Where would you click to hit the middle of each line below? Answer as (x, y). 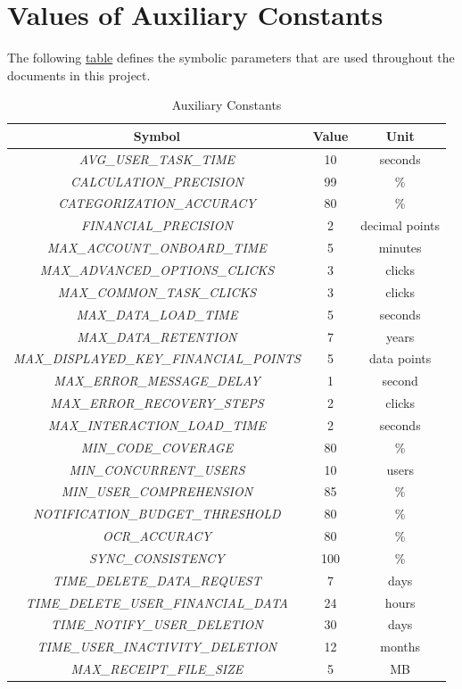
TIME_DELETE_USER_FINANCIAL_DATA (157, 602)
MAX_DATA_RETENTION (157, 336)
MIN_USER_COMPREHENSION (157, 491)
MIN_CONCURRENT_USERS (157, 469)
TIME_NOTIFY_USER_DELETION (157, 624)
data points (400, 358)
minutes (400, 248)
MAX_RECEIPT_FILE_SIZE (157, 669)
